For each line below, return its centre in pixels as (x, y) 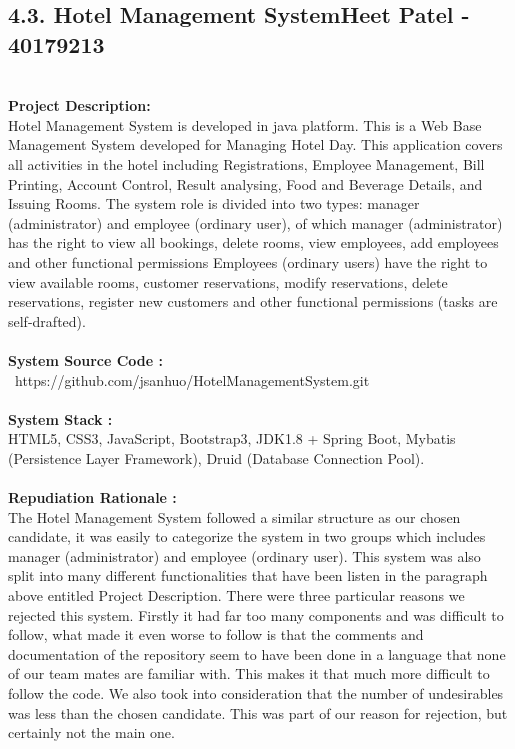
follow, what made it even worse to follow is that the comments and (216, 634)
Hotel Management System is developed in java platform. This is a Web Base (245, 124)
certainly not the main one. (91, 732)
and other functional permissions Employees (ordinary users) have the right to (248, 261)
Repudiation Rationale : (92, 497)
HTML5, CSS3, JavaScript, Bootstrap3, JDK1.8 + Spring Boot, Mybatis (232, 438)
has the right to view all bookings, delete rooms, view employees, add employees (253, 242)
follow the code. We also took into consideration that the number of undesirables (256, 693)
